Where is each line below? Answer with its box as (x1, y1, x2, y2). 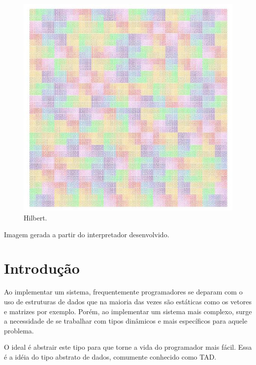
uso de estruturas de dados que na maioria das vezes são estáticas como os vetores (4, 296, 252, 306)
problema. (4, 325, 34, 335)
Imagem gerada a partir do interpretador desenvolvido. (4, 229, 169, 239)
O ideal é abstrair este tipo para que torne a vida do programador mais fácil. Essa (4, 342, 252, 352)
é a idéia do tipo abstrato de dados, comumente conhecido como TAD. (4, 351, 217, 362)
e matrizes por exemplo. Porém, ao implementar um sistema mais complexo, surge (4, 306, 252, 316)
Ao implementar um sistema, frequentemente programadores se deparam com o (4, 287, 243, 297)
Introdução (4, 258, 80, 278)
